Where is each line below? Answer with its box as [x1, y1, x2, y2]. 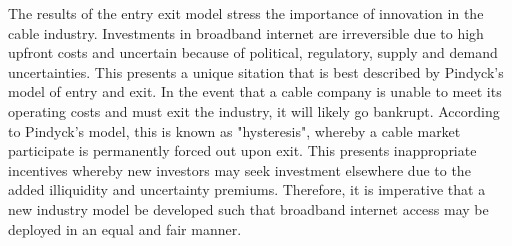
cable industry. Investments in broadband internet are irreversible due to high [8, 22, 484, 43]
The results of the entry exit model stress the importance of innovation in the [8, 3, 484, 23]
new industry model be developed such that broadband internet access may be [8, 198, 489, 219]
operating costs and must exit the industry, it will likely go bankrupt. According [8, 100, 500, 121]
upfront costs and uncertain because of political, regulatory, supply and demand [8, 42, 498, 63]
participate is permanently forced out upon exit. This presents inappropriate [8, 140, 477, 161]
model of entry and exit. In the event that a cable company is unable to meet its [8, 81, 502, 102]
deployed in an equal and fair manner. [8, 218, 242, 239]
